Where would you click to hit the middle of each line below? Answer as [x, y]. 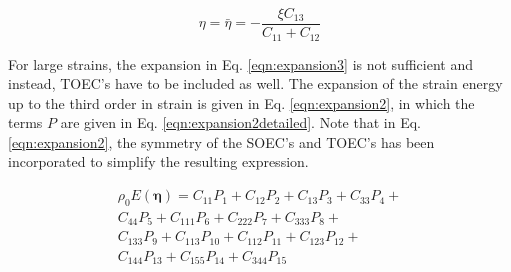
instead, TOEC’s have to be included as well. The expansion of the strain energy [255, 83]
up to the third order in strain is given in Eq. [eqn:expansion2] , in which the [241, 102]
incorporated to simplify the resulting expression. [158, 161]
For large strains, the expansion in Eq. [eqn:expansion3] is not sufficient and [240, 63]
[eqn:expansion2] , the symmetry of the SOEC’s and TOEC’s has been [221, 141]
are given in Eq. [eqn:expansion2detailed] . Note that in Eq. [240, 122]
